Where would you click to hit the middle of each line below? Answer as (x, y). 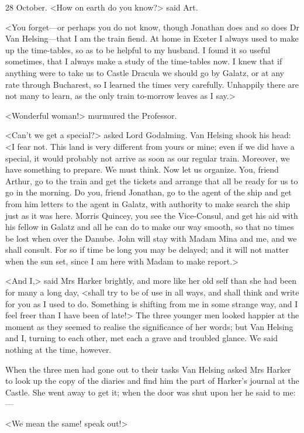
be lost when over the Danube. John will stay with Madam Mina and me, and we (151, 238)
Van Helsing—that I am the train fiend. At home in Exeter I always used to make (152, 38)
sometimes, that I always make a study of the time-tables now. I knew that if (144, 61)
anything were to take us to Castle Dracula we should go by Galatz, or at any (145, 72)
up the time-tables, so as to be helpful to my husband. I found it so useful (138, 49)
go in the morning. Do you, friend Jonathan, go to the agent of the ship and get (148, 192)
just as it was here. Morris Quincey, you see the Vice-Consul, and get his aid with (152, 215)
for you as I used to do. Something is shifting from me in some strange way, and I (152, 303)
